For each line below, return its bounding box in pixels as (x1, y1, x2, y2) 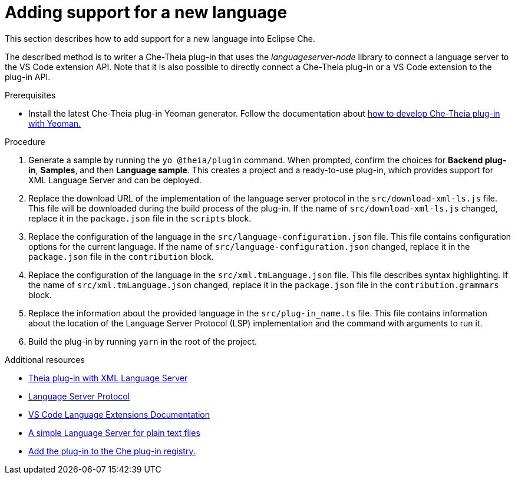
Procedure (5, 136, 45, 147)
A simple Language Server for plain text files (28, 427, 200, 438)
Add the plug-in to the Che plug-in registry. (28, 445, 196, 456)
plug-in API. (5, 71, 51, 82)
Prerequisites (5, 90, 56, 100)
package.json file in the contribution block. (28, 251, 214, 262)
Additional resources (5, 354, 85, 365)
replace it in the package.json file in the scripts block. (28, 213, 252, 223)
